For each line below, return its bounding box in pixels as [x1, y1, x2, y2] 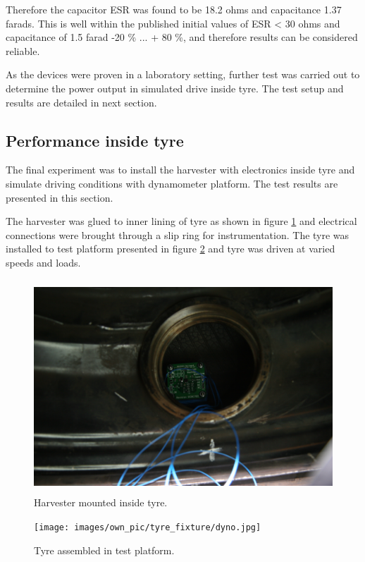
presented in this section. [6, 190, 113, 204]
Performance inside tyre [6, 129, 184, 151]
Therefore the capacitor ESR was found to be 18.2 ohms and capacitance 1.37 [6, 2, 342, 16]
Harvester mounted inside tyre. [34, 495, 168, 510]
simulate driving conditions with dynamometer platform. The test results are [6, 176, 338, 190]
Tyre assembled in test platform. [34, 542, 175, 557]
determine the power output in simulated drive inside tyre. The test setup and [6, 80, 344, 95]
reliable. [6, 43, 40, 58]
